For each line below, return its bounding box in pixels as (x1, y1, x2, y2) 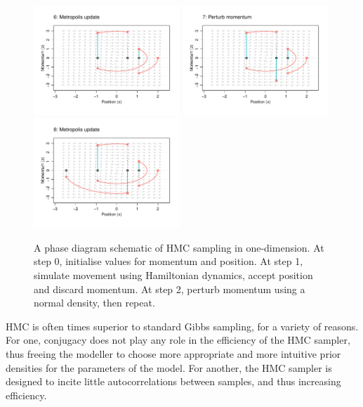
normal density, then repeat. (34, 295, 155, 310)
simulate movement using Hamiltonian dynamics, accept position (34, 268, 313, 282)
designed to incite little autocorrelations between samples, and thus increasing (6, 374, 341, 389)
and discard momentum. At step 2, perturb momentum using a (34, 281, 305, 296)
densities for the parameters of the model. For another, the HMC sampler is (6, 360, 332, 375)
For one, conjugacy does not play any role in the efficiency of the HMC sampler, (6, 332, 350, 347)
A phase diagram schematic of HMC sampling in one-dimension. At (34, 240, 324, 254)
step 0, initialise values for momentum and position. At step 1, (34, 254, 303, 269)
